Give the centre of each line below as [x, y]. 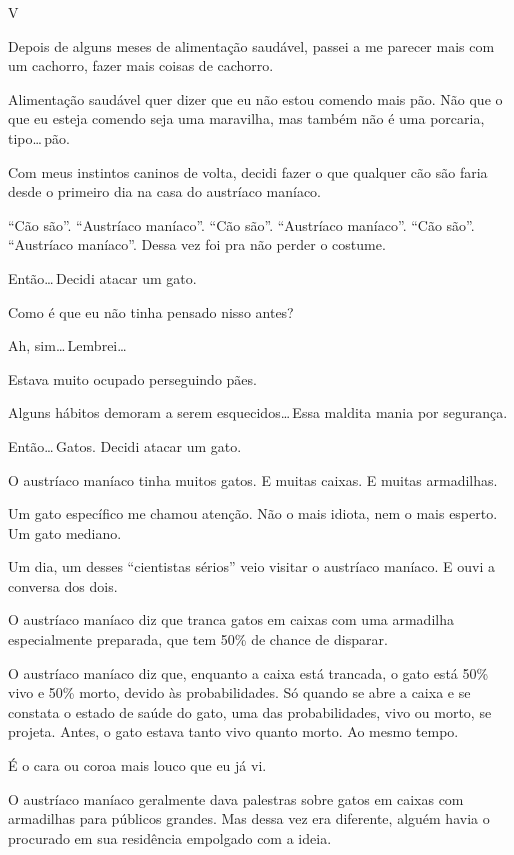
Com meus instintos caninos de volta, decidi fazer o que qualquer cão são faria [248, 171]
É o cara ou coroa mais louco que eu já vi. [137, 765]
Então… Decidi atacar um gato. [102, 277]
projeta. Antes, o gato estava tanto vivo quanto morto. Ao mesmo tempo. [233, 731]
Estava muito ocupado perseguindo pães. [132, 378]
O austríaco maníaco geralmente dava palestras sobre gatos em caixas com [236, 798]
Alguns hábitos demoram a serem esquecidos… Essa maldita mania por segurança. [258, 412]
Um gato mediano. [65, 532]
